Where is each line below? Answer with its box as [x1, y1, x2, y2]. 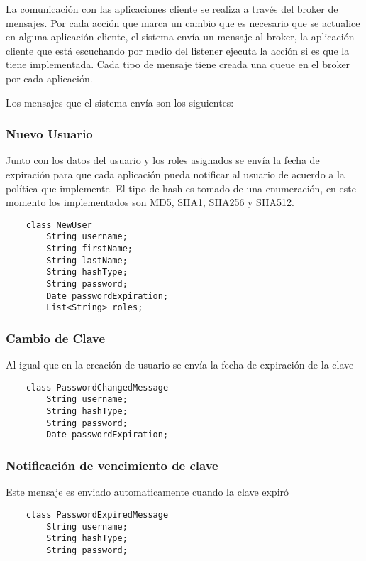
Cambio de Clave [6, 329, 106, 347]
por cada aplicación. [6, 70, 93, 85]
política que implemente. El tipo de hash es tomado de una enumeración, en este [6, 180, 356, 195]
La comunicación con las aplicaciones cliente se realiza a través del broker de [6, 1, 338, 16]
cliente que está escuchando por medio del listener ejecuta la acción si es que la [6, 43, 350, 58]
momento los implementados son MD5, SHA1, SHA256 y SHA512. [6, 195, 294, 209]
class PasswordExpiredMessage [26, 509, 169, 520]
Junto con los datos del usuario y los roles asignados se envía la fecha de [6, 153, 320, 168]
